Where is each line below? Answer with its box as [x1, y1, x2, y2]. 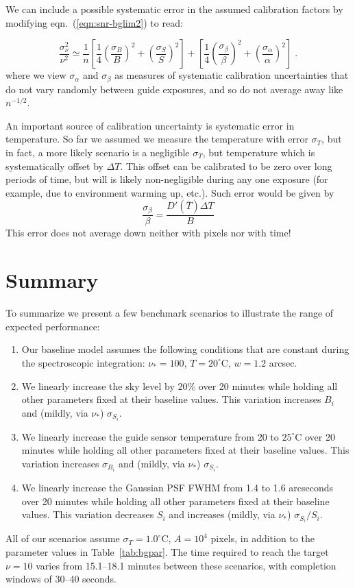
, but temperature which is [202, 145, 315, 160]
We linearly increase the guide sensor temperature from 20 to [21, 429, 279, 443]
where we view [5, 68, 66, 82]
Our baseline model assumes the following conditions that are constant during [21, 342, 350, 356]
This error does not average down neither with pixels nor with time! [5, 225, 291, 240]
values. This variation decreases [21, 507, 154, 522]
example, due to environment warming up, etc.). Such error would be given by [5, 185, 334, 199]
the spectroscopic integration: [21, 355, 145, 369]
